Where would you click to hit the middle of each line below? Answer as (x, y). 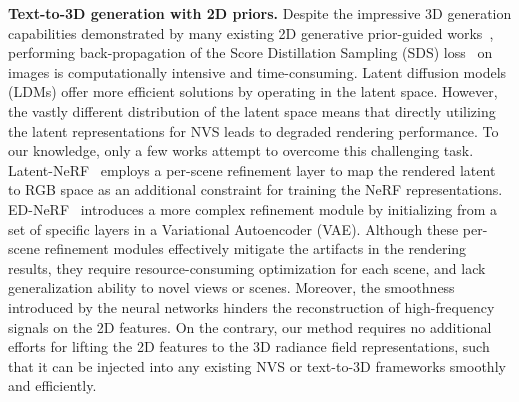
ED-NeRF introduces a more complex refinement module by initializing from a (253, 208)
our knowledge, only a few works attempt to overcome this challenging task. (241, 150)
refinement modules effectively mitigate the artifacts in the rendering (255, 248)
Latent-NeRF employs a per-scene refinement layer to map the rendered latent (252, 169)
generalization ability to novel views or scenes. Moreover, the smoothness (231, 287)
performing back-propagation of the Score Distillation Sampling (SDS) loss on (250, 52)
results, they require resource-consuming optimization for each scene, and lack (247, 267)
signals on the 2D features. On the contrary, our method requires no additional (250, 326)
